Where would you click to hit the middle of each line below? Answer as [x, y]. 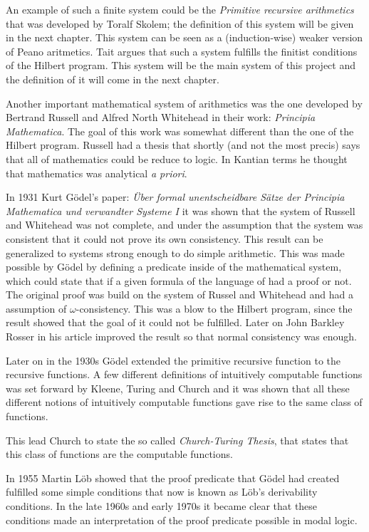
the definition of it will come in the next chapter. [113, 79]
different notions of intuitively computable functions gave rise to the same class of [184, 402]
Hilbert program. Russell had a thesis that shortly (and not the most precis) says [183, 145]
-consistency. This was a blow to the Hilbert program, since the [214, 308]
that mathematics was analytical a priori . [97, 173]
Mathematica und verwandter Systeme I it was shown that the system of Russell [181, 210]
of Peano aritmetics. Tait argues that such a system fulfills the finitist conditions [182, 51]
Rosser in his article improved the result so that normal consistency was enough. [181, 337]
